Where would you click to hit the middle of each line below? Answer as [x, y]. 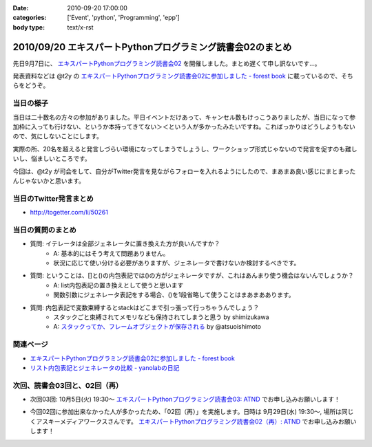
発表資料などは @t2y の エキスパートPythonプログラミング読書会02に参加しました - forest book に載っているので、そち [183, 76]
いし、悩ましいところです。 [52, 159]
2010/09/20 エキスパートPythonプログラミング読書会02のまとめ [152, 47]
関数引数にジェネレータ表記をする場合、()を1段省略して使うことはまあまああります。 [174, 295]
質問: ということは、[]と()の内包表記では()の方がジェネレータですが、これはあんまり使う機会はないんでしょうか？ [192, 276]
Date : [21, 8]
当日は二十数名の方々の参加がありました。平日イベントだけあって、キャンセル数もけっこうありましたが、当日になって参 [184, 117]
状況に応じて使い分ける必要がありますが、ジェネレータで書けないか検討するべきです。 [177, 263]
